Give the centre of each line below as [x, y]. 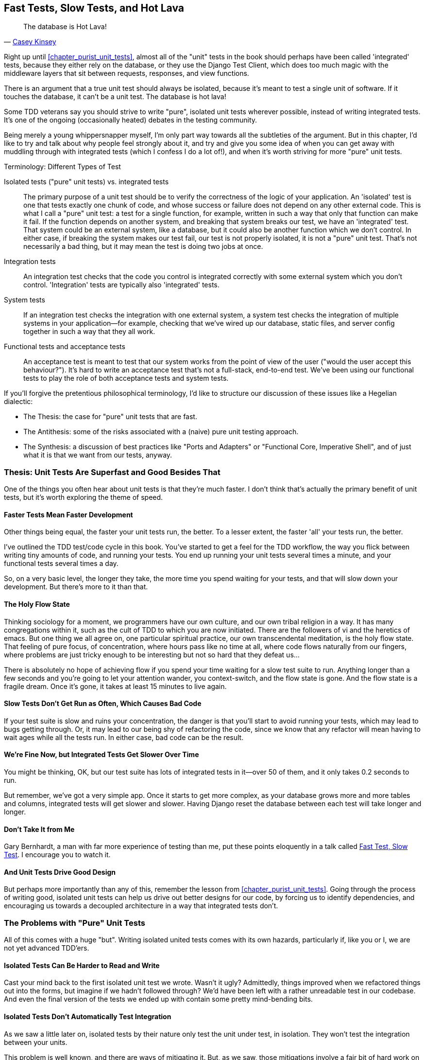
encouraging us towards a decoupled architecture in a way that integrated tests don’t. [141, 906]
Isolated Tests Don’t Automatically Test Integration [88, 1017]
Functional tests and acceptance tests [65, 347]
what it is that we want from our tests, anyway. [98, 455]
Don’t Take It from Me [39, 829]
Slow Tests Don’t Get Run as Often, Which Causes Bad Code [103, 704]
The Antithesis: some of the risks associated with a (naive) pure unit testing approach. [161, 432]
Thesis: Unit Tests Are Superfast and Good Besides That [112, 472]
